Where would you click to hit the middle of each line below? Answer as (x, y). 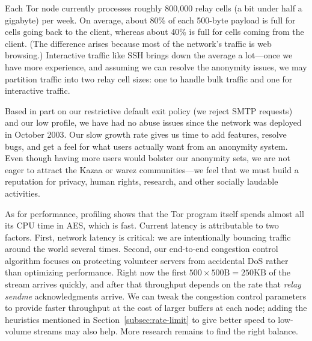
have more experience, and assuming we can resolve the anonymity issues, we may (156, 66)
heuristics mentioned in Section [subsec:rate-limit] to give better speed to (140, 319)
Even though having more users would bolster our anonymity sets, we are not (148, 158)
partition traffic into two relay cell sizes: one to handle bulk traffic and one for (149, 78)
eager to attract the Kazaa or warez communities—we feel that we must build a (152, 169)
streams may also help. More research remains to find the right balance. (166, 331)
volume (18, 331)
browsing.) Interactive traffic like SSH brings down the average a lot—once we (149, 55)
